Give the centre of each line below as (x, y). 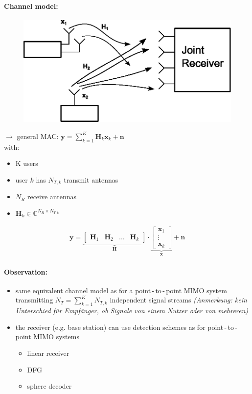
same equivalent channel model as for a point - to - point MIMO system (121, 290)
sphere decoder (49, 386)
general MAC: (38, 136)
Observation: (26, 271)
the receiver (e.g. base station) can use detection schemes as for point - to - (126, 327)
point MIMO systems (47, 336)
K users (27, 163)
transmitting (34, 300)
